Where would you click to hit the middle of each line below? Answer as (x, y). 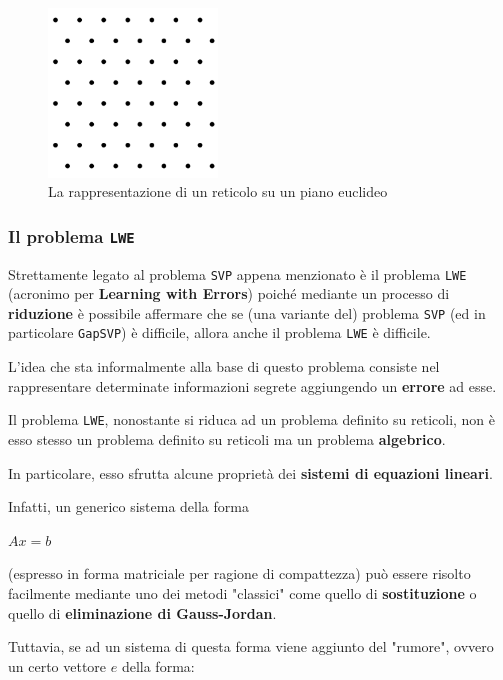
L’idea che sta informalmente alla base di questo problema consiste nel (224, 366)
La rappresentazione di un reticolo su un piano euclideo (218, 191)
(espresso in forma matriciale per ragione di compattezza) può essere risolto (239, 573)
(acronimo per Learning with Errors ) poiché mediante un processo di (229, 293)
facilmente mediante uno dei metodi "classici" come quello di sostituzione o (242, 592)
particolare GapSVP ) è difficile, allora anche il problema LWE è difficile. (219, 332)
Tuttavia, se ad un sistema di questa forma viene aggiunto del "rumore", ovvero (251, 646)
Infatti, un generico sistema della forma (128, 506)
